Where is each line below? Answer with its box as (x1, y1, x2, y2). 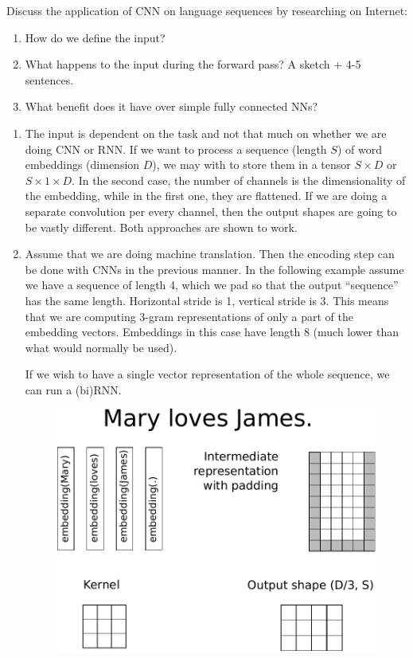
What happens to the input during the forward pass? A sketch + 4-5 (25, 56, 361, 72)
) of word (337, 140, 382, 157)
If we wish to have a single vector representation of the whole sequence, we (25, 366, 390, 382)
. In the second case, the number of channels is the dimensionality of (72, 171, 406, 188)
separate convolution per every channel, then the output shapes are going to (25, 202, 397, 219)
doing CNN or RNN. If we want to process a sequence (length (25, 140, 327, 157)
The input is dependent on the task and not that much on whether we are (25, 124, 387, 141)
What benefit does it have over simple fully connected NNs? (25, 98, 318, 115)
